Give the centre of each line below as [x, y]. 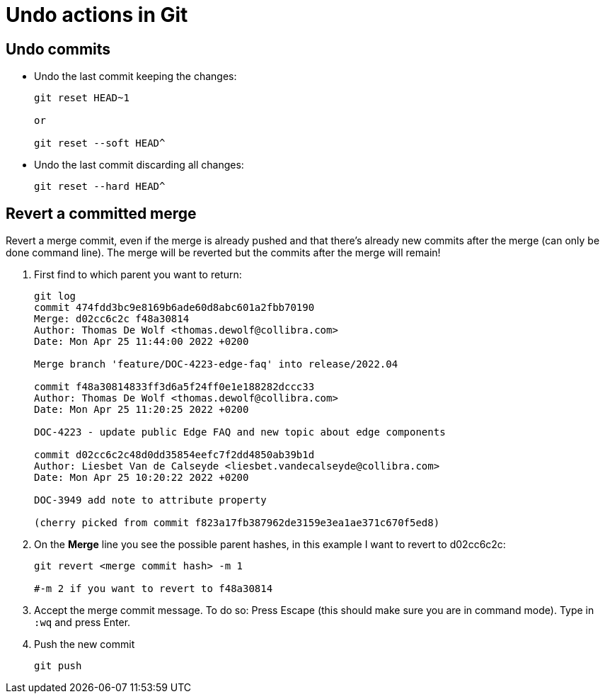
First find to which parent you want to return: [138, 275]
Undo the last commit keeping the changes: [136, 76]
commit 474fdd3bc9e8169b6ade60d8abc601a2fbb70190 [174, 308]
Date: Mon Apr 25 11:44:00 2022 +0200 [142, 342]
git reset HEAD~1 [82, 98]
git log [55, 296]
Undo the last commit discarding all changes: [139, 165]
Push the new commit [85, 644]
